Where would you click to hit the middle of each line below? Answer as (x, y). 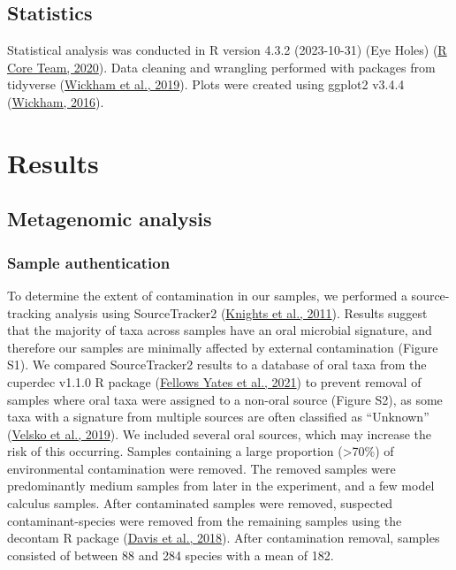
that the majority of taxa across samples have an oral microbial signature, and (220, 330)
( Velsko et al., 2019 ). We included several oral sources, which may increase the (220, 433)
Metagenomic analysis (110, 219)
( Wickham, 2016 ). (56, 101)
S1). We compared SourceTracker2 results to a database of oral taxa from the (217, 365)
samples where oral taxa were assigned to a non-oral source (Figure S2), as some (225, 399)
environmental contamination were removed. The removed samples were (201, 468)
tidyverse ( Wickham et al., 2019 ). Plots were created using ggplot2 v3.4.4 (206, 84)
